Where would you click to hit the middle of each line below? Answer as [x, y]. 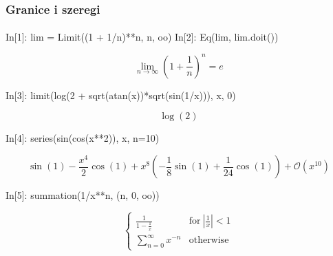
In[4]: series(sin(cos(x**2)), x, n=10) [83, 138]
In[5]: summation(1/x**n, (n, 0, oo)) [83, 195]
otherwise [209, 241]
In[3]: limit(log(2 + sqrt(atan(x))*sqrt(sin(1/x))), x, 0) [121, 95]
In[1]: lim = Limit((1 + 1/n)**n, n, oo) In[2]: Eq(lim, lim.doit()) [142, 37]
